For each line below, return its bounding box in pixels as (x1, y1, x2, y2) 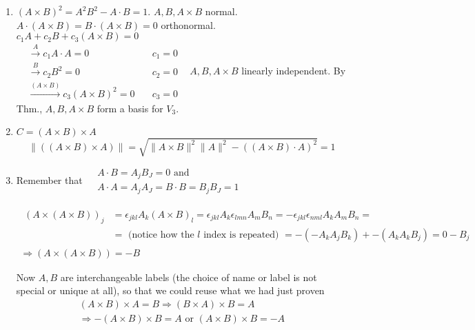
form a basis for (97, 101, 163, 115)
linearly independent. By (241, 63, 346, 77)
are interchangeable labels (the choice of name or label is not (60, 269, 317, 284)
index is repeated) (203, 229, 279, 240)
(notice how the (128, 229, 194, 240)
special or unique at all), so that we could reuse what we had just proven (16, 283, 325, 298)
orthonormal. (161, 17, 216, 32)
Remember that (16, 172, 83, 187)
